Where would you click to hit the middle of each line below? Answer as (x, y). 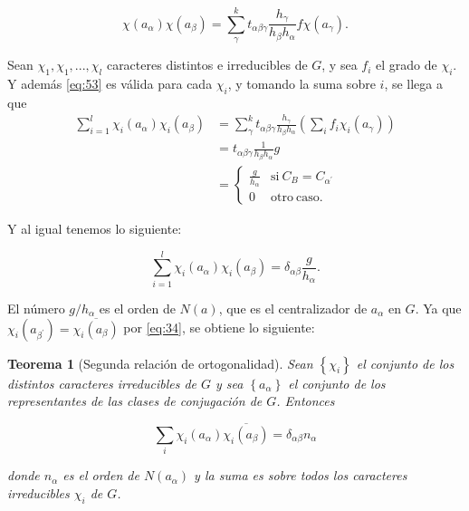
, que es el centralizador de (293, 308)
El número (36, 308)
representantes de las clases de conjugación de (135, 401)
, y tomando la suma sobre (301, 83)
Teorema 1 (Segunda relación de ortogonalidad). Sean (160, 363)
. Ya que (438, 308)
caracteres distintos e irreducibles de (207, 65)
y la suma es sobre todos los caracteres (301, 475)
